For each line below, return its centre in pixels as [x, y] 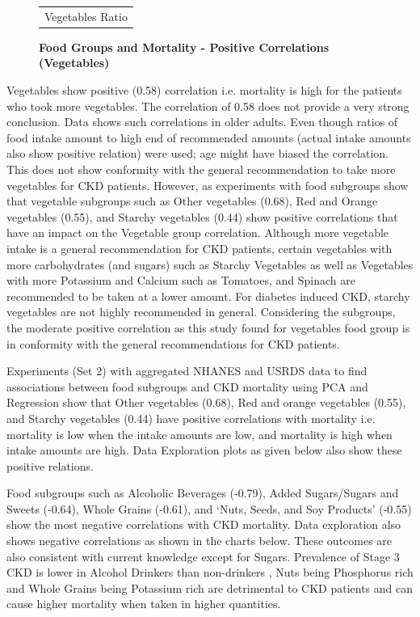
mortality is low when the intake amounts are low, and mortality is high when [199, 434]
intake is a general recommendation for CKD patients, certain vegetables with [199, 248]
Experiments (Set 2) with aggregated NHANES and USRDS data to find [187, 371]
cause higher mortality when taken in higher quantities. [144, 604]
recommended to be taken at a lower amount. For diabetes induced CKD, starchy [208, 296]
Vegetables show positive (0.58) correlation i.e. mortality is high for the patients [204, 90]
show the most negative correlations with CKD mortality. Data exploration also [204, 524]
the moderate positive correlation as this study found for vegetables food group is [208, 327]
